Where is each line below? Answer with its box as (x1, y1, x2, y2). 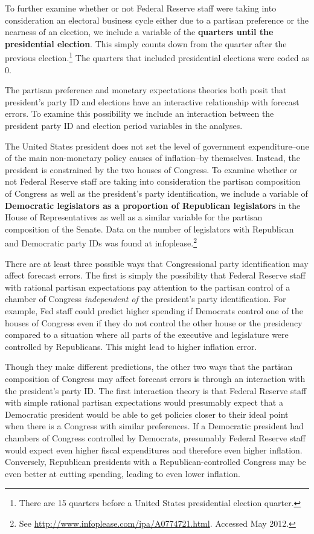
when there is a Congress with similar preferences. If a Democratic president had (5, 420, 304, 432)
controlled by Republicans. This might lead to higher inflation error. (5, 340, 257, 352)
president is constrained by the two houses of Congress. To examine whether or (5, 163, 298, 176)
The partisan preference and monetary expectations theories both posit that (5, 84, 287, 96)
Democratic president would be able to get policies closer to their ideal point (5, 407, 289, 420)
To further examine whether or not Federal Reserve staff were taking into (5, 2, 277, 14)
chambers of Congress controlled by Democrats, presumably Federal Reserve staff (5, 431, 306, 444)
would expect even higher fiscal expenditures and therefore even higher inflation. (5, 443, 303, 456)
